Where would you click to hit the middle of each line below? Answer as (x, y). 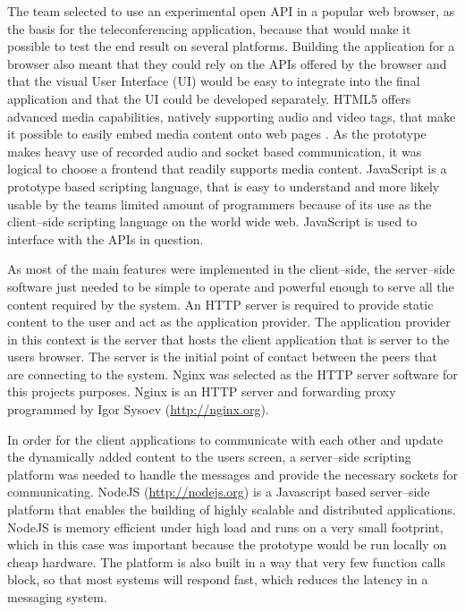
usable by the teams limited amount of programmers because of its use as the (220, 204)
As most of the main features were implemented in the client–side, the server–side (231, 269)
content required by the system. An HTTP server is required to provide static (220, 304)
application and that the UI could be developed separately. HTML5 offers (209, 98)
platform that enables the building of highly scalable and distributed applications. (232, 510)
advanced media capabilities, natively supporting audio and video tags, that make (232, 116)
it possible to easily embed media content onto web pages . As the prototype (217, 134)
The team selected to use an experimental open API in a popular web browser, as (231, 11)
